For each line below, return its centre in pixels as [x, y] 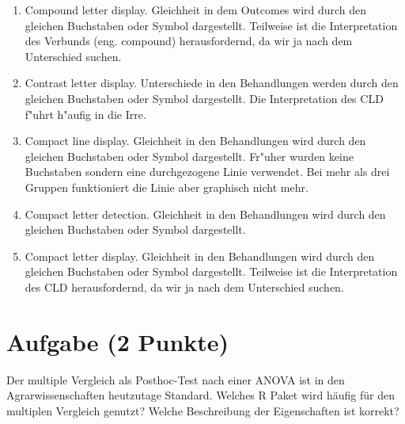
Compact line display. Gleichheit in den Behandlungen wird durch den [195, 141]
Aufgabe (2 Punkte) [118, 341]
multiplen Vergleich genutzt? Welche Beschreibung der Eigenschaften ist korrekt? [203, 410]
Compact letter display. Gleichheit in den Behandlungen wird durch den [200, 256]
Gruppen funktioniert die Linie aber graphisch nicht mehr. [167, 187]
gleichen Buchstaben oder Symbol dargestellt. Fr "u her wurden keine [189, 156]
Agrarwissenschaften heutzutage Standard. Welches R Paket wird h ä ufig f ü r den [201, 395]
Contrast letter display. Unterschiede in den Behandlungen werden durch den [212, 83]
